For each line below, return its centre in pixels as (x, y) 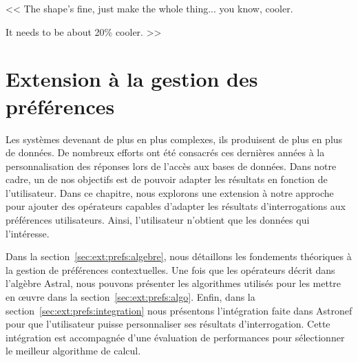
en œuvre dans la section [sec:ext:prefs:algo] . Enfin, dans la (130, 297)
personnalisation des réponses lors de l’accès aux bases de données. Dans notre (171, 166)
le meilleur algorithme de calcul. (73, 351)
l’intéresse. (28, 233)
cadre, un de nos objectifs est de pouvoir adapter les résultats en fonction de (167, 179)
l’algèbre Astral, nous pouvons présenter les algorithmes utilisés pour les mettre (173, 283)
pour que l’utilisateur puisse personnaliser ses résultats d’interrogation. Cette (168, 324)
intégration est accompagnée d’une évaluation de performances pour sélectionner (175, 337)
